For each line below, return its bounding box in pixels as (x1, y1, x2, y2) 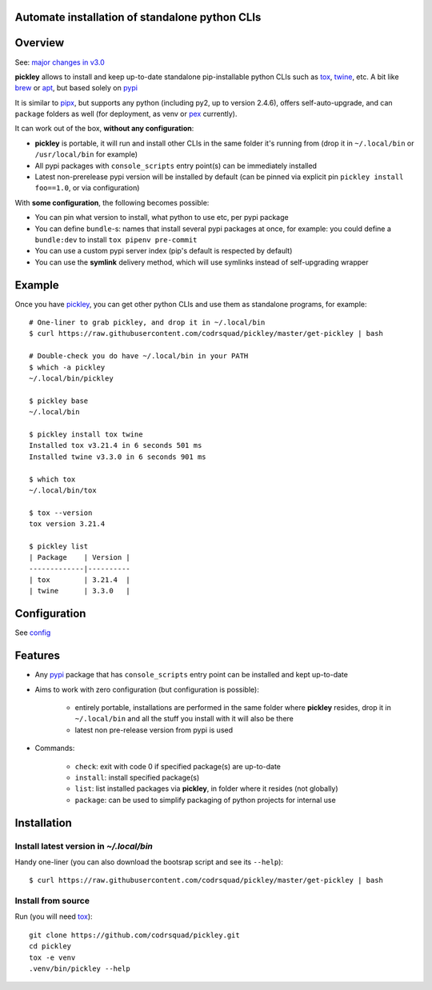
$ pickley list (29, 541, 89, 551)
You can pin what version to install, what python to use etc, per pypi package (34, 213, 289, 222)
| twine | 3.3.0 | (29, 586, 131, 596)
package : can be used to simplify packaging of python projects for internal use (74, 795, 336, 804)
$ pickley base (29, 396, 89, 405)
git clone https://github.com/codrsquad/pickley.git (29, 930, 240, 940)
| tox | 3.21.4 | (29, 576, 131, 585)
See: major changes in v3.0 (14, 57, 106, 67)
